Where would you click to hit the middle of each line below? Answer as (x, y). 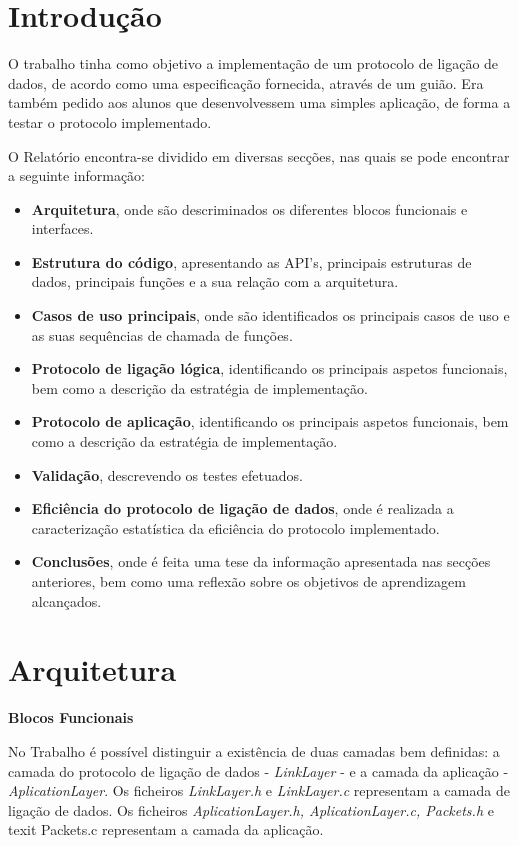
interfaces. (62, 228)
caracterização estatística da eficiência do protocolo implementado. (235, 527)
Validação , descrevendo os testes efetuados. (167, 474)
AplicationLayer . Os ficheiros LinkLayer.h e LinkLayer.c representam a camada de (259, 790)
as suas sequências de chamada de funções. (162, 334)
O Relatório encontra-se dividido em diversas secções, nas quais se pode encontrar (259, 155)
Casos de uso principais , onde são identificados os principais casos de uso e (270, 315)
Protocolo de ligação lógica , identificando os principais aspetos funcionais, (269, 368)
